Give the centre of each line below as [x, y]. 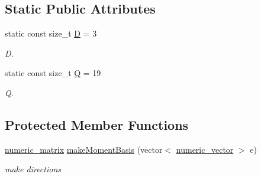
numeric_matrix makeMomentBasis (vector [84, 149]
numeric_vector [205, 149]
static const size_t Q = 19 [53, 73]
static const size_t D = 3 [51, 33]
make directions [33, 169]
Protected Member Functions [97, 124]
